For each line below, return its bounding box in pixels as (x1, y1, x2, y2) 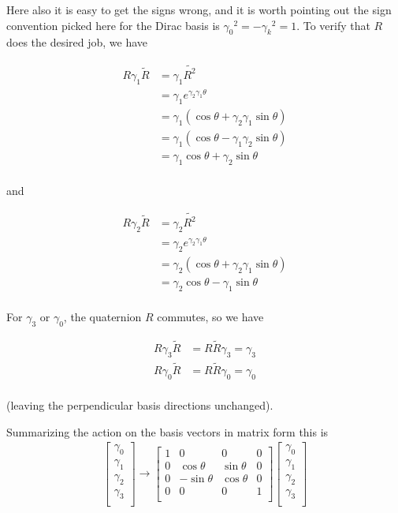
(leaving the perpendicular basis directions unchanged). (6, 396, 273, 413)
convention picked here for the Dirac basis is (6, 17, 220, 33)
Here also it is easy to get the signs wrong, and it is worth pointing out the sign (6, 2, 392, 17)
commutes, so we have (157, 309, 264, 325)
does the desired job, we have (6, 34, 148, 51)
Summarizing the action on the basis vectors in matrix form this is (6, 423, 329, 440)
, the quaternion (63, 309, 142, 325)
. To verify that (296, 17, 370, 33)
